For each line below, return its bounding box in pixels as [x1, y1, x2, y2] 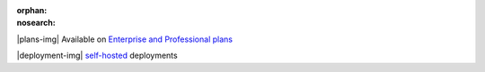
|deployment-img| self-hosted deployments [16, 50, 179, 61]
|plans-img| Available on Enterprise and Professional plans [16, 34, 234, 44]
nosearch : [16, 18, 56, 28]
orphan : [16, 5, 48, 15]
